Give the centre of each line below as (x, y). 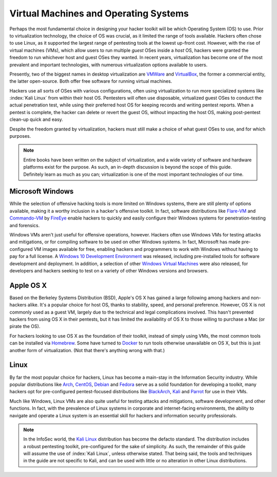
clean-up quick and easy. (36, 120)
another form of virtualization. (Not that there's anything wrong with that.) (87, 350)
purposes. (20, 136)
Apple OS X (28, 285)
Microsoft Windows (42, 191)
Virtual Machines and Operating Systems (99, 13)
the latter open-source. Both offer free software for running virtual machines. (91, 81)
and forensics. (25, 225)
